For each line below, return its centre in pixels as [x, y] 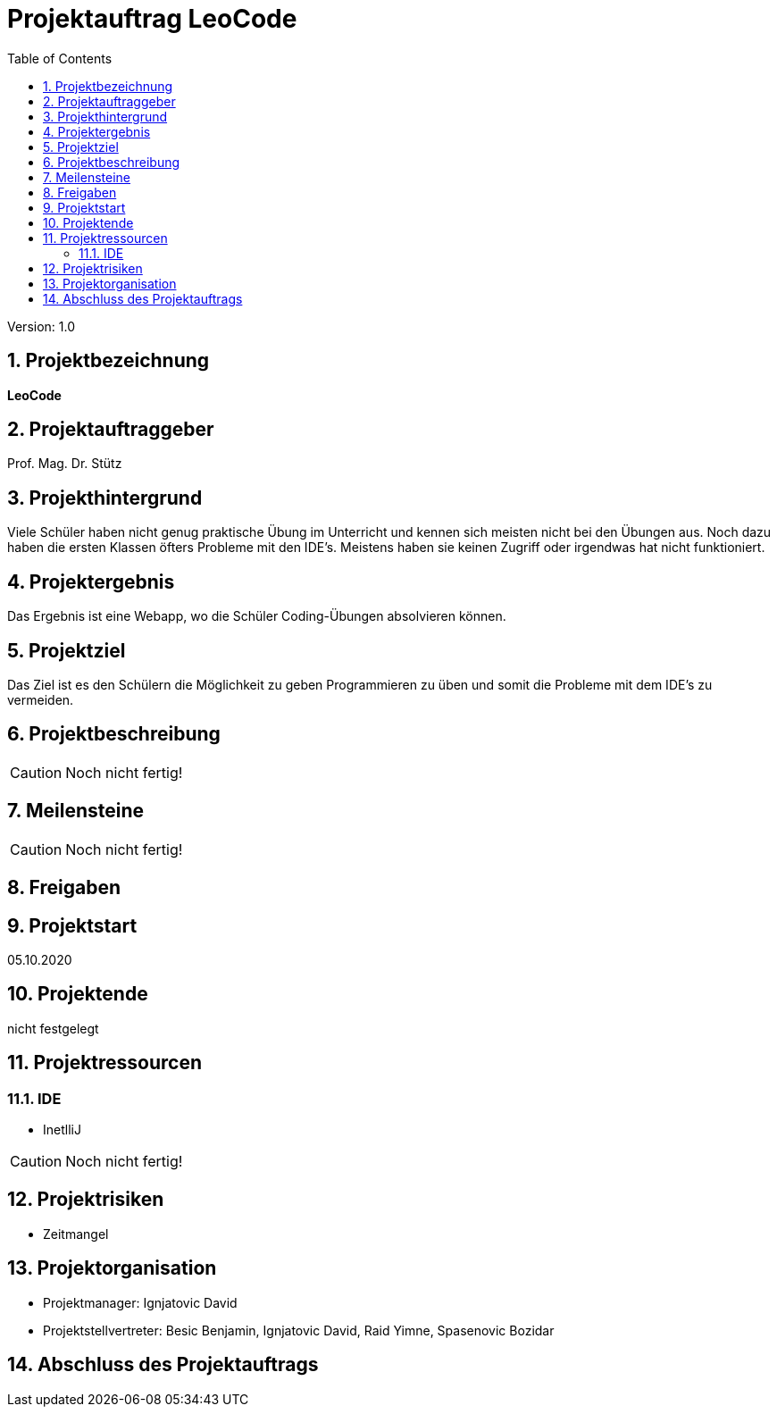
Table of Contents [60, 58]
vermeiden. [41, 699]
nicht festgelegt [53, 1028]
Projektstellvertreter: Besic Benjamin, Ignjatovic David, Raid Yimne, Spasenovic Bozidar [299, 1330]
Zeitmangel [76, 1234]
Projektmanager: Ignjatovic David [140, 1302]
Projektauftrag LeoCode [152, 19]
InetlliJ [62, 1129]
